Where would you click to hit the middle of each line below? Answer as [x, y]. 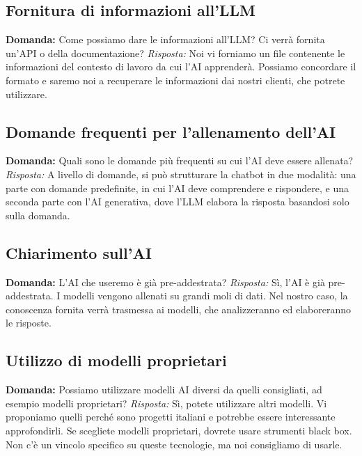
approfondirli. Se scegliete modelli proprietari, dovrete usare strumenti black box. [179, 430]
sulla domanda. [38, 215]
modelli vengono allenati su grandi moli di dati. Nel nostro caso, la [205, 296]
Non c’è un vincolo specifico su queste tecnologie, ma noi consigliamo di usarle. [174, 444]
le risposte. [29, 323]
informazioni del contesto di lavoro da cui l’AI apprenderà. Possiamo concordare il [181, 66]
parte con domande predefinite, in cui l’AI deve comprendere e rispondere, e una [178, 188]
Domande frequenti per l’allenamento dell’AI [171, 131]
